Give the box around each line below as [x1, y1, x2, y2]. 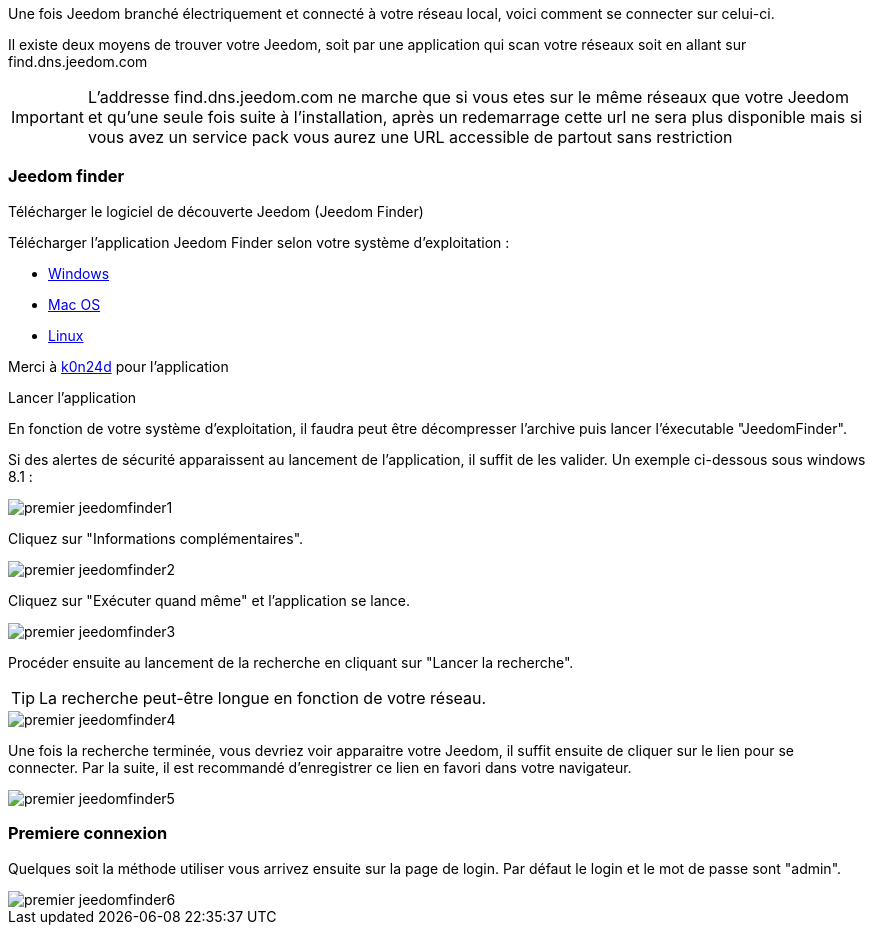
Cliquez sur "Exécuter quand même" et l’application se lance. [8, 591, 410, 609]
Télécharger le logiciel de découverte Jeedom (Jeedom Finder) [8, 202, 424, 220]
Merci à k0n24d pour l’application [8, 357, 229, 375]
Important [11, 107, 84, 127]
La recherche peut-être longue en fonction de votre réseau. [39, 687, 487, 708]
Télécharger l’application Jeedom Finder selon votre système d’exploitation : [8, 233, 510, 251]
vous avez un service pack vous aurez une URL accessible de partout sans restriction [87, 127, 733, 147]
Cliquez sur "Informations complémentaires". [8, 529, 304, 547]
